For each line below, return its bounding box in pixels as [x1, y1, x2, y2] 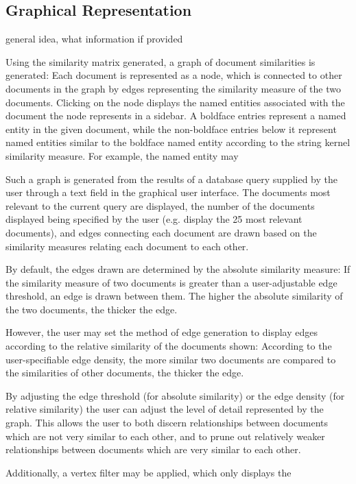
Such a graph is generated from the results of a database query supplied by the [5, 171, 337, 186]
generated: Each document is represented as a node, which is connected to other [5, 68, 342, 82]
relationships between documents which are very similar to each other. [5, 442, 301, 457]
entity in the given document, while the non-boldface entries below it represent [5, 121, 337, 136]
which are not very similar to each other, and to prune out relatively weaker [5, 428, 325, 443]
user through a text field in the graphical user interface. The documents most [5, 185, 331, 199]
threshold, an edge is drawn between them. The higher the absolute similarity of [5, 289, 343, 303]
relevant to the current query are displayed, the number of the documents [5, 198, 315, 213]
